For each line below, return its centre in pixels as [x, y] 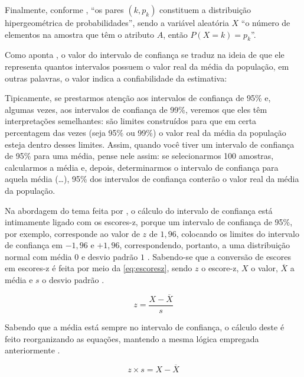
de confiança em [34, 245]
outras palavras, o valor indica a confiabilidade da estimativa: [116, 78]
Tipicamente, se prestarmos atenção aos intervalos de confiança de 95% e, [138, 98]
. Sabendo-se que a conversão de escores [219, 256]
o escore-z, [220, 268]
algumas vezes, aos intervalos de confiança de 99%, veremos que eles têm [136, 109]
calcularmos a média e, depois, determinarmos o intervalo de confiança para [142, 167]
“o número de [266, 22]
